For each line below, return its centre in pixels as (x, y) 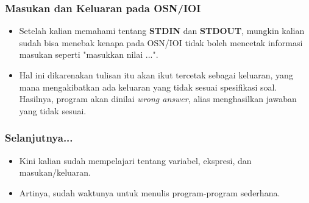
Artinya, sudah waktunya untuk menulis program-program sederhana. (150, 192)
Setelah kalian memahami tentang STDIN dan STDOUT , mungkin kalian (162, 31)
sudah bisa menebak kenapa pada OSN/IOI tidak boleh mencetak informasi (161, 42)
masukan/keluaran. (55, 172)
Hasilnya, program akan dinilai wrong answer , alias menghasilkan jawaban (158, 99)
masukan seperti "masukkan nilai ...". (89, 54)
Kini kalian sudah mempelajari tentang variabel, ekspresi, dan (135, 160)
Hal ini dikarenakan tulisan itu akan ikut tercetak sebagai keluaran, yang (156, 75)
